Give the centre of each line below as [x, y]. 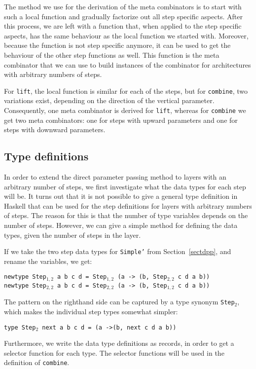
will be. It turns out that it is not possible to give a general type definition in [121, 196]
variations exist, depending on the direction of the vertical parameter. [109, 100]
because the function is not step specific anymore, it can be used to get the [117, 45]
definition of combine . [37, 362]
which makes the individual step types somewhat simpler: [91, 312]
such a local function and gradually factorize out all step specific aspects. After [123, 16]
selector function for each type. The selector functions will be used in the [114, 352]
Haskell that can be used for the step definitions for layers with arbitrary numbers [128, 205]
